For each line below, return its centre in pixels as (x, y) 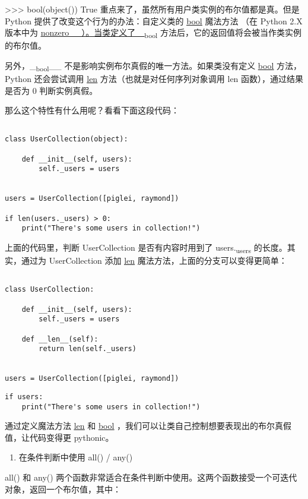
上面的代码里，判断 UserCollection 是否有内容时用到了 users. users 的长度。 (146, 248)
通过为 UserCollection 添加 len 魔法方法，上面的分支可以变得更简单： (154, 260)
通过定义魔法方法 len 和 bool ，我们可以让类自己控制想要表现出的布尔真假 (148, 426)
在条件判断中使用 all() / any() (76, 457)
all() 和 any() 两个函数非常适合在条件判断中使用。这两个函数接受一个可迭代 (151, 477)
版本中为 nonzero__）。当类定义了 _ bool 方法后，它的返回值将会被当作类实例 (153, 33)
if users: (24, 397)
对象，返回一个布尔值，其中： (63, 489)
